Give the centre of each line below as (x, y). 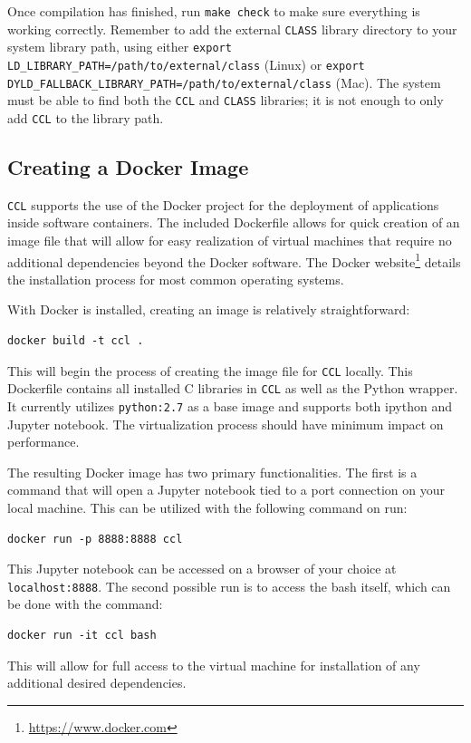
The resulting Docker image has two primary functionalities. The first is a (212, 472)
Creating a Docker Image (128, 166)
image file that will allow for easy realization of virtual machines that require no (230, 241)
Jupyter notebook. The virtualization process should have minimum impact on (226, 424)
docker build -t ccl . (76, 341)
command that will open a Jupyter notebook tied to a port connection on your (226, 490)
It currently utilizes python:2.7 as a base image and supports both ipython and (230, 405)
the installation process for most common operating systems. (176, 279)
